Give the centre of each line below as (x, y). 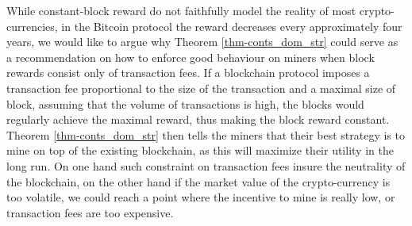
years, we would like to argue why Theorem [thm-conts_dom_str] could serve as (202, 42)
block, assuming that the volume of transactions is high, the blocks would (185, 103)
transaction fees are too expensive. (90, 212)
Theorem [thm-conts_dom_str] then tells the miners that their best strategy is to (206, 134)
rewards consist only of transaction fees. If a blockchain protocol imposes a (188, 73)
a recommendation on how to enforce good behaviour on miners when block (191, 57)
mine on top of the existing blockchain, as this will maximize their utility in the (200, 150)
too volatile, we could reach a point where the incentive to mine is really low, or (201, 197)
